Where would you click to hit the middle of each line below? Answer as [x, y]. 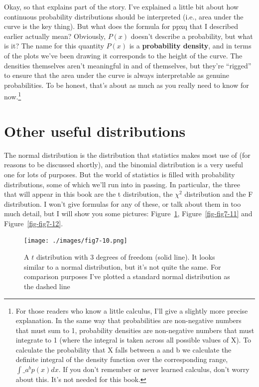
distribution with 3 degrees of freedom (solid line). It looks [126, 257]
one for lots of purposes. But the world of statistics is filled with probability [120, 174]
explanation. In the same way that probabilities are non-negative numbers [129, 320]
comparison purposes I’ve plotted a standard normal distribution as [127, 276]
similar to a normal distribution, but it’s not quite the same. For [123, 266]
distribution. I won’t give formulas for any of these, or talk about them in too [123, 203]
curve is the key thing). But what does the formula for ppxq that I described [121, 26]
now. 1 [13, 96]
